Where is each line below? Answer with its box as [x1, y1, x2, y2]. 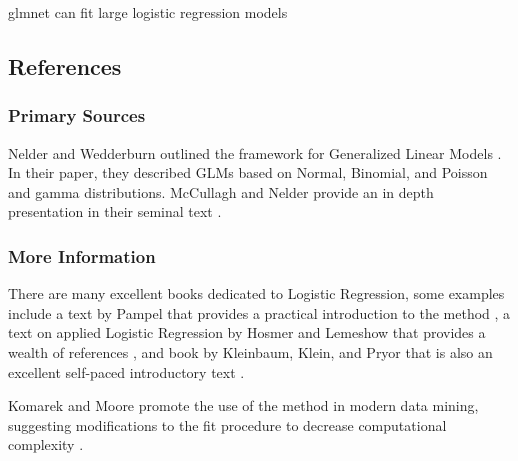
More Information [8, 243, 156, 268]
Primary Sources [8, 103, 146, 128]
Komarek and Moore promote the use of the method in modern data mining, [8, 395, 479, 416]
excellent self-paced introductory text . [8, 361, 245, 382]
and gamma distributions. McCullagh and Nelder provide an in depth [8, 181, 434, 202]
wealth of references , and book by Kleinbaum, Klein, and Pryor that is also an [8, 341, 493, 362]
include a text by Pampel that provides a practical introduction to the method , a [8, 302, 511, 323]
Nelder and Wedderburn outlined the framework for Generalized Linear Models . [8, 142, 502, 163]
